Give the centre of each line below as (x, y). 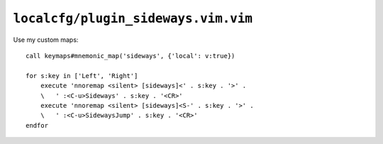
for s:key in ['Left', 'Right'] (82, 76)
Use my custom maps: (46, 40)
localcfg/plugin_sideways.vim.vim (133, 18)
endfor (37, 125)
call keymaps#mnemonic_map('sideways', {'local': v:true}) (131, 56)
